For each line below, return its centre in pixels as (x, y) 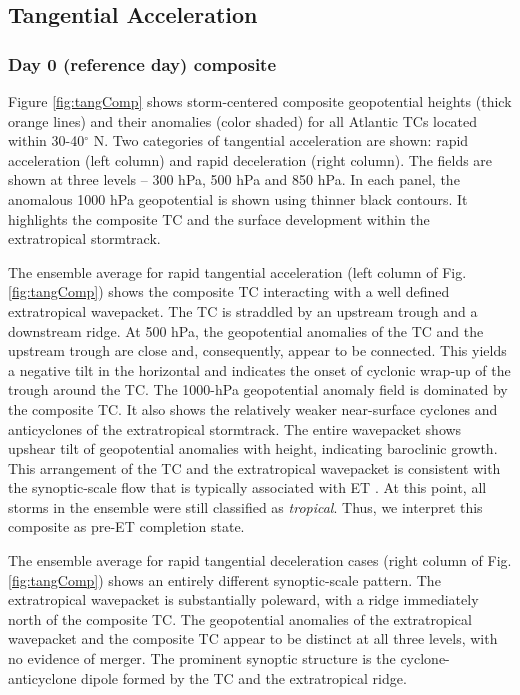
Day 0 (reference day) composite (142, 63)
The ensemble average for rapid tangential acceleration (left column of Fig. (237, 271)
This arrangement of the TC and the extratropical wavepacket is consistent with (254, 467)
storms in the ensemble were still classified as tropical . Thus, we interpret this (245, 506)
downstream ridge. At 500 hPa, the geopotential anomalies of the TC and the (246, 330)
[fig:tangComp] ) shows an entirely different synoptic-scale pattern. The (224, 579)
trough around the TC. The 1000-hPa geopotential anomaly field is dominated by (258, 389)
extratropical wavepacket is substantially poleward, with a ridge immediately (243, 599)
